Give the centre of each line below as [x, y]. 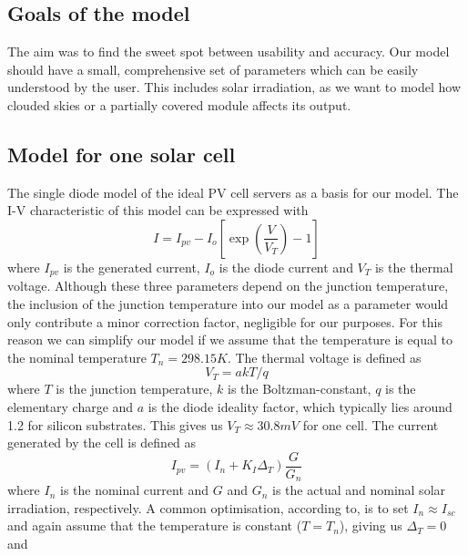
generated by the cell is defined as [102, 443]
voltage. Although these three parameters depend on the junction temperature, [228, 286]
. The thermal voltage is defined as [324, 357]
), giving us [371, 525]
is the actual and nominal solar [359, 490]
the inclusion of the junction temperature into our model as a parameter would [228, 304]
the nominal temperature [77, 357]
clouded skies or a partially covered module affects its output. [179, 104]
